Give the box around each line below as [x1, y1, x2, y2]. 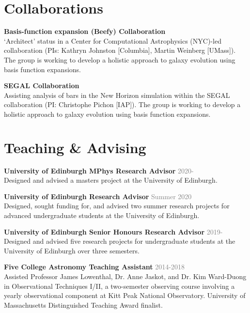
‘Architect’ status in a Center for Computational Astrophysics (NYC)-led [4, 35, 221, 46]
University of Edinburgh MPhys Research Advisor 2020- [4, 165, 194, 175]
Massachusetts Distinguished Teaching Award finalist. [4, 299, 163, 310]
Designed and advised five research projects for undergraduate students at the [4, 236, 235, 246]
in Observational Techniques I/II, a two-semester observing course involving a [4, 281, 235, 291]
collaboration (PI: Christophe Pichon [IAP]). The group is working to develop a [4, 99, 241, 110]
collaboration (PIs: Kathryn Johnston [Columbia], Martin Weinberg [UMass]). [4, 45, 236, 55]
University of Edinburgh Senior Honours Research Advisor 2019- [4, 226, 223, 236]
